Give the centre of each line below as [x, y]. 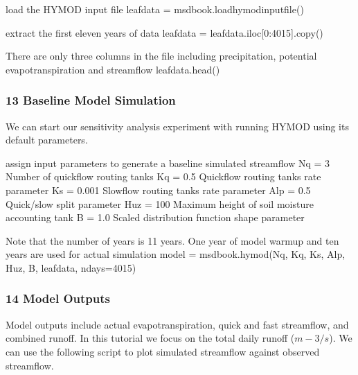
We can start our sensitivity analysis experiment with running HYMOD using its [177, 126]
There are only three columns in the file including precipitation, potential [161, 56]
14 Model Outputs [58, 298]
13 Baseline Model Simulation [91, 100]
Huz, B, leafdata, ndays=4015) [71, 267]
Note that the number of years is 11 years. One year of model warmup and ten [172, 240]
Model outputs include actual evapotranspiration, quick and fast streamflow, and [177, 324]
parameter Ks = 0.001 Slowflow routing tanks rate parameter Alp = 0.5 [158, 190]
